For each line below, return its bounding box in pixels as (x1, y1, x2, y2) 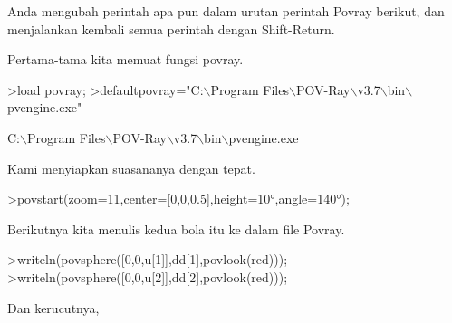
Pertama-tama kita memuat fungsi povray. (7, 50, 244, 69)
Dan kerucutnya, (7, 298, 100, 317)
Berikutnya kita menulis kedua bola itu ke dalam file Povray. (7, 219, 345, 238)
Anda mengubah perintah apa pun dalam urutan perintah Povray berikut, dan (7, 2, 445, 20)
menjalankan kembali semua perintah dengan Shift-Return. (7, 19, 335, 38)
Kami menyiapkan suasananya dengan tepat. (7, 158, 255, 177)
